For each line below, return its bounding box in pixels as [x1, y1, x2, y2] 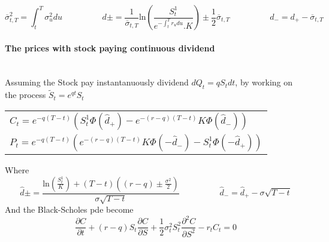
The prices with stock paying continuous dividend [5, 41, 215, 54]
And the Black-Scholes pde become [5, 203, 134, 216]
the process [5, 88, 46, 101]
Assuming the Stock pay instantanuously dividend [5, 76, 189, 88]
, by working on [235, 76, 293, 88]
